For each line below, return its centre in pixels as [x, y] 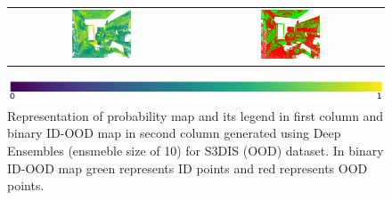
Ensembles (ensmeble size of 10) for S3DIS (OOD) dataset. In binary [196, 150]
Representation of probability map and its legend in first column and [196, 115]
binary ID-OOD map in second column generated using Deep [174, 133]
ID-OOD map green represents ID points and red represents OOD [188, 168]
